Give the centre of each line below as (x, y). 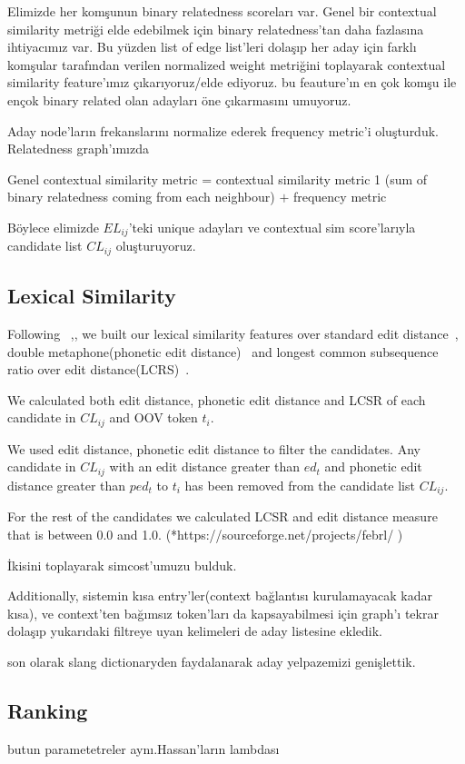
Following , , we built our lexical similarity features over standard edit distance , (233, 334)
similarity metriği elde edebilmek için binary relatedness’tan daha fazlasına (216, 29)
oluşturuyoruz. (156, 246)
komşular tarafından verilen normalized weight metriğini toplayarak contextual (227, 64)
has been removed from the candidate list (300, 485)
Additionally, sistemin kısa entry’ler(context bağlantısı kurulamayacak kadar (220, 595)
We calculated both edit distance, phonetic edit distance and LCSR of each (217, 399)
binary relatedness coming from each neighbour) (141, 197)
